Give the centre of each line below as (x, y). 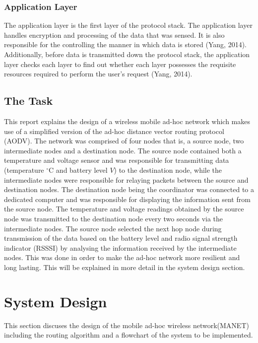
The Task (29, 101)
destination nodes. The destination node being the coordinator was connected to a (129, 189)
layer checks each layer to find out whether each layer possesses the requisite (120, 64)
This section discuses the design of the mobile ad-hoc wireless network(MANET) (127, 325)
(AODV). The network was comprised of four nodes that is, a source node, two (124, 141)
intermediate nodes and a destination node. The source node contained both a (123, 150)
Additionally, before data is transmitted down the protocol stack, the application (127, 54)
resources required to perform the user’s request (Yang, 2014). (98, 74)
